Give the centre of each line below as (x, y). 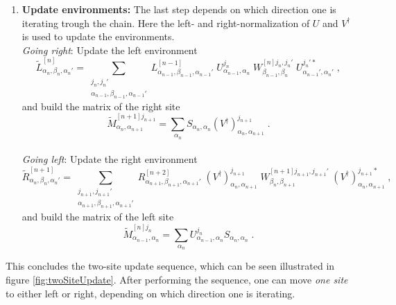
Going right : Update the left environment (110, 50)
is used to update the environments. (98, 36)
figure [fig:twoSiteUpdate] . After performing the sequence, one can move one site (177, 280)
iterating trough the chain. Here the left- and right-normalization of (166, 23)
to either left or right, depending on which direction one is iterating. (150, 293)
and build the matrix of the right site (101, 106)
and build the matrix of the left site (98, 217)
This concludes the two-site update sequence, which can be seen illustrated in (170, 266)
